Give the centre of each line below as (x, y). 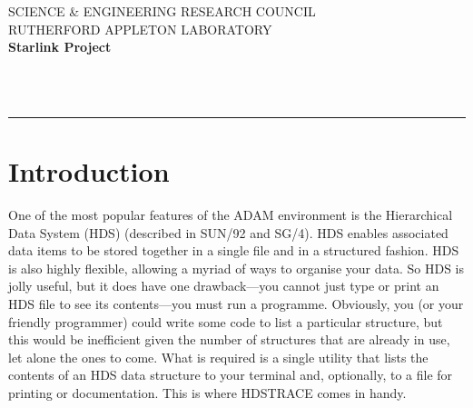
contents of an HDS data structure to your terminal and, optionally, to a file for (231, 375)
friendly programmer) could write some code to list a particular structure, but (226, 321)
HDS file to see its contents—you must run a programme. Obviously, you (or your (236, 304)
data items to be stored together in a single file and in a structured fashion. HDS (234, 250)
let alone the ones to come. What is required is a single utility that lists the (218, 357)
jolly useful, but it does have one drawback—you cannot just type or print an (224, 286)
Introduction (89, 171)
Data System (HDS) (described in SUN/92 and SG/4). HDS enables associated (228, 232)
